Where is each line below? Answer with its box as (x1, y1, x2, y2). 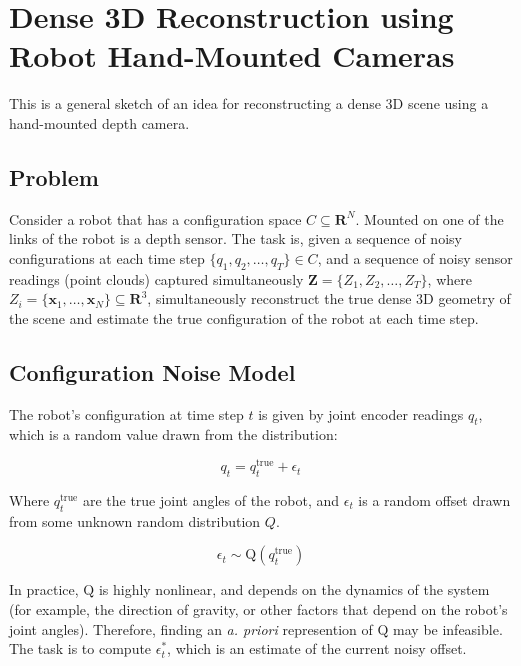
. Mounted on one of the (355, 208, 504, 229)
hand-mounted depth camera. (9, 112, 190, 133)
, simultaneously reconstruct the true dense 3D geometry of (147, 288, 511, 309)
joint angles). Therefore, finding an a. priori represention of (9, 618, 373, 639)
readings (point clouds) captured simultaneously (9, 268, 304, 289)
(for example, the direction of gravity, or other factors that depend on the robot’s (9, 598, 508, 619)
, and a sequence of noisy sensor (317, 247, 513, 268)
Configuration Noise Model (9, 356, 296, 387)
